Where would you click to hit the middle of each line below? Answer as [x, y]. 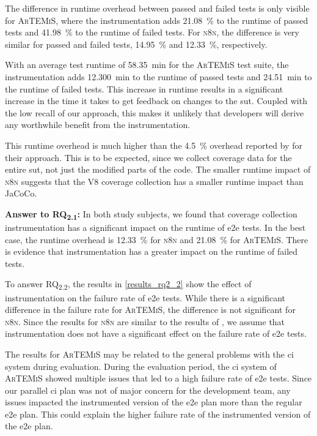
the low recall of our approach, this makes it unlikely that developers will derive [155, 112]
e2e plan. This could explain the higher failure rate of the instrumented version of [158, 414]
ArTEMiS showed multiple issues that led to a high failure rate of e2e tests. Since [158, 378]
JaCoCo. [21, 193]
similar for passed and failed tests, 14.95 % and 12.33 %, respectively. [136, 44]
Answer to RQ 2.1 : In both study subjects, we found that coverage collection [151, 214]
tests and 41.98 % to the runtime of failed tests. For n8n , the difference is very [152, 32]
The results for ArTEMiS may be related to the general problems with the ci [149, 354]
